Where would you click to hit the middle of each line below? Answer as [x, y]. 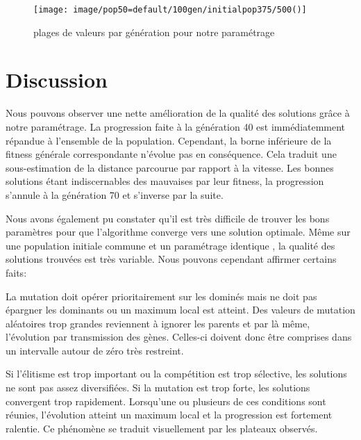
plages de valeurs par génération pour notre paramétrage [154, 32]
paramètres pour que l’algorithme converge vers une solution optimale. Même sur [178, 232]
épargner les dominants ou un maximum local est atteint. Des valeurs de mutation [180, 310]
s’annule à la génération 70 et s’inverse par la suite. [115, 194]
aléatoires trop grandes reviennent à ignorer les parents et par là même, [158, 323]
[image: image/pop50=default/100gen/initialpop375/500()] [170, 10]
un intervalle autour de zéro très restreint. [95, 350]
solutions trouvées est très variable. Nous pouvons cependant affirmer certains [171, 259]
